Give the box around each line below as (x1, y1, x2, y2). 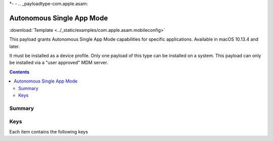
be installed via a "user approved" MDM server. (9, 59, 108, 65)
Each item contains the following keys (9, 128, 88, 134)
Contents (9, 68, 30, 75)
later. (9, 43, 20, 49)
